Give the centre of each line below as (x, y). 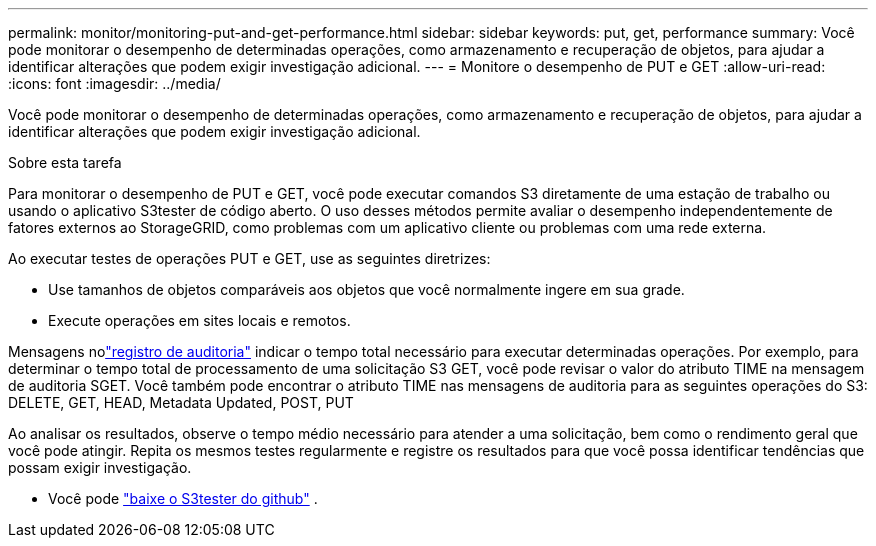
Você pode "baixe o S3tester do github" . (183, 498)
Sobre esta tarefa (65, 162)
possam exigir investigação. (100, 467)
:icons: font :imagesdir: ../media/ (114, 83)
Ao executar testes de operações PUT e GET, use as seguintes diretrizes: (249, 258)
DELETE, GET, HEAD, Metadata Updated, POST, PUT (181, 402)
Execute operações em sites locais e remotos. (199, 320)
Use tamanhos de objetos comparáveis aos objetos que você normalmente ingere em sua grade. (366, 289)
